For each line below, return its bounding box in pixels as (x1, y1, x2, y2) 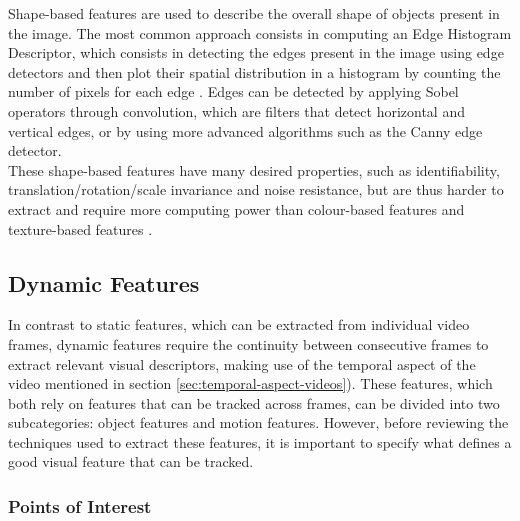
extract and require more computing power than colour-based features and (8, 198, 465, 219)
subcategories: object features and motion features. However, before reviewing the (8, 412, 509, 433)
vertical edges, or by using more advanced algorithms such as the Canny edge (8, 120, 483, 141)
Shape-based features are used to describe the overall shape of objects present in (8, 3, 500, 23)
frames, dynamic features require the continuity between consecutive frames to (8, 333, 489, 354)
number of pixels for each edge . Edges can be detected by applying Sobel (8, 81, 459, 102)
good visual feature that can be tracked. (8, 451, 254, 472)
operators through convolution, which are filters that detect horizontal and (8, 100, 465, 121)
